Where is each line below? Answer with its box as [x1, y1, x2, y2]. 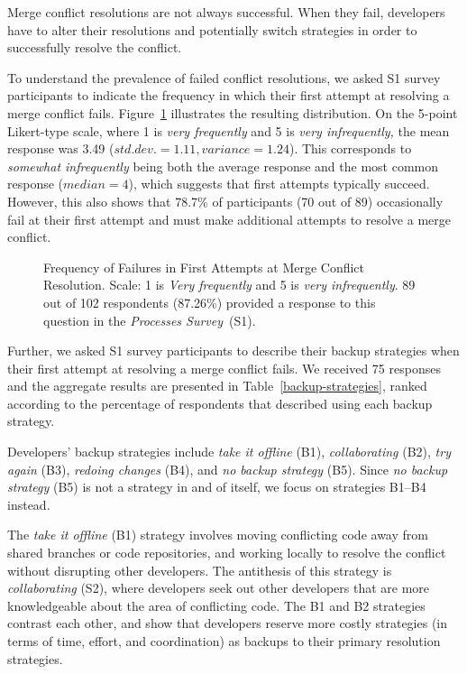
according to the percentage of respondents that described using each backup [7, 393, 433, 412]
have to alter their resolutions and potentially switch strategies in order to [7, 20, 417, 39]
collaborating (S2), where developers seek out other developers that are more [7, 578, 430, 597]
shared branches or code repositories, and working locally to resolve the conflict [7, 543, 446, 562]
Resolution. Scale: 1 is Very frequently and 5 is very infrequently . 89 [43, 275, 416, 294]
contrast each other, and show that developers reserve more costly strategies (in [7, 614, 448, 632]
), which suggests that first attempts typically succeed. [128, 174, 430, 193]
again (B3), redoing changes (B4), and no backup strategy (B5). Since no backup [7, 459, 448, 478]
